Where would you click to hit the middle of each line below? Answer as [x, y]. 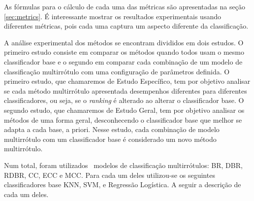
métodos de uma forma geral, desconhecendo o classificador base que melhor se [123, 119]
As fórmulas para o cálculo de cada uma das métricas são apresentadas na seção [125, 6]
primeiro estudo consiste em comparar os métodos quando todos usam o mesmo [124, 52]
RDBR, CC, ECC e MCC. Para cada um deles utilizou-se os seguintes [110, 175]
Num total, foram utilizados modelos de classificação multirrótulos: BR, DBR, [123, 165]
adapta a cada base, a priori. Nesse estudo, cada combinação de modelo [112, 129]
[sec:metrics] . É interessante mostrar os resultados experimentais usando [112, 16]
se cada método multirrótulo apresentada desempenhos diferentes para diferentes [126, 90]
